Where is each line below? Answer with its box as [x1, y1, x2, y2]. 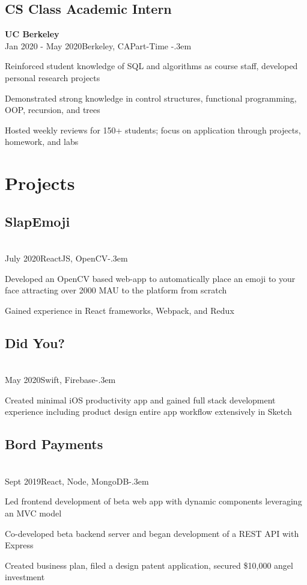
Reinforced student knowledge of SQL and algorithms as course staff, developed [5, 60, 298, 72]
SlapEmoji [5, 212, 70, 230]
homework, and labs [5, 135, 79, 148]
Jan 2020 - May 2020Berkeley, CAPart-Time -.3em [5, 39, 192, 52]
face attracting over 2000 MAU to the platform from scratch [5, 284, 227, 296]
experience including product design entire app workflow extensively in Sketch [5, 405, 292, 418]
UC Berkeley [5, 28, 59, 40]
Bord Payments [5, 435, 103, 453]
